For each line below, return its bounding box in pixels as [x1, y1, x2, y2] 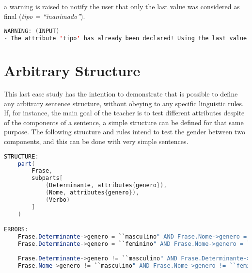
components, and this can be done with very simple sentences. [4, 136, 189, 146]
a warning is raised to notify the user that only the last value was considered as [4, 1, 240, 11]
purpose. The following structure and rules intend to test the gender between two [4, 127, 245, 137]
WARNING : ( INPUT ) [4, 28, 60, 35]
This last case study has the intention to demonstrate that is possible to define [4, 89, 238, 99]
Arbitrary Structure [4, 61, 141, 80]
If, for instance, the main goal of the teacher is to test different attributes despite [4, 108, 245, 118]
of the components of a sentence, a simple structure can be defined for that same [4, 117, 244, 127]
